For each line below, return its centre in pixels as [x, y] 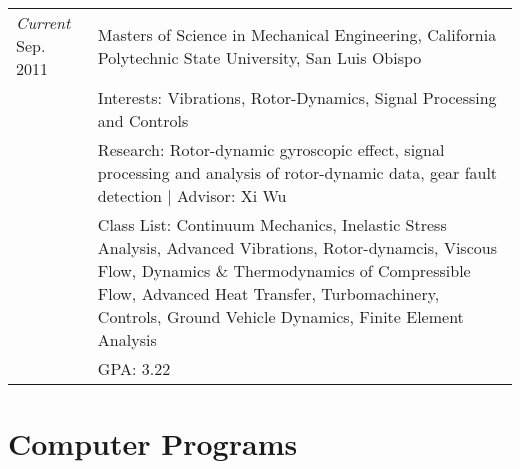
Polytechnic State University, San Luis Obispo [259, 57]
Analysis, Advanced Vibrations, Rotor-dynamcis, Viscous [297, 247]
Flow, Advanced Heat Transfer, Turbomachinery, [268, 293]
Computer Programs [153, 443]
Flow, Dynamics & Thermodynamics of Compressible [284, 270]
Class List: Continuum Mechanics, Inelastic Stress [272, 224]
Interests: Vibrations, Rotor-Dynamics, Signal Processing [297, 97]
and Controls [143, 120]
